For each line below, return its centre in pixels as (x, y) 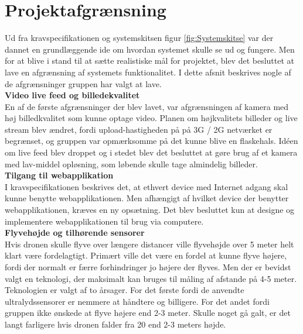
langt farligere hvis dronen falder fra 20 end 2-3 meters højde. (115, 324)
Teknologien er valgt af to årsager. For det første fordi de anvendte (125, 290)
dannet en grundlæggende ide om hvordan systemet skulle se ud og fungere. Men (150, 49)
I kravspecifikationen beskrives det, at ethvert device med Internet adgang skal (147, 186)
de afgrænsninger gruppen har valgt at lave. (83, 83)
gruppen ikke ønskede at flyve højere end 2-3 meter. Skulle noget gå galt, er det (148, 313)
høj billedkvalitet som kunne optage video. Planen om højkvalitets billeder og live (151, 118)
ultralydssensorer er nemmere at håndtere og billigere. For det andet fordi (137, 301)
